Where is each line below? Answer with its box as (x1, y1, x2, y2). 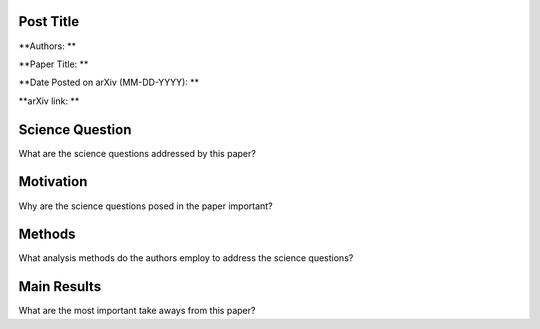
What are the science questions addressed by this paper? (18, 147, 257, 159)
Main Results (18, 278, 102, 295)
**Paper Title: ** (18, 58, 89, 70)
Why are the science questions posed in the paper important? (18, 200, 274, 212)
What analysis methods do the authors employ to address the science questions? (18, 252, 354, 264)
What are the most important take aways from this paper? (18, 305, 256, 317)
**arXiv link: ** (18, 95, 80, 107)
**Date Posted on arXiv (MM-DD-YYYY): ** (18, 76, 200, 89)
